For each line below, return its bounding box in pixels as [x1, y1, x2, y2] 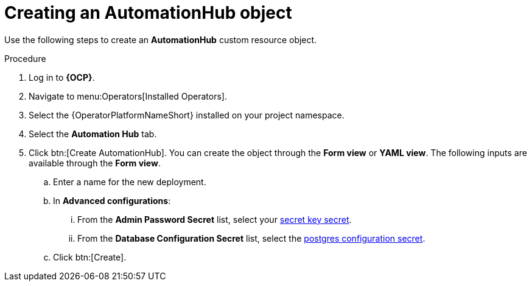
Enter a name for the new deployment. [53, 176, 206, 187]
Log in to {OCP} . [29, 72, 95, 83]
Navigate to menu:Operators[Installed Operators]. [29, 90, 228, 101]
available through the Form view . [29, 157, 161, 168]
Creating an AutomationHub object [4, 2, 292, 23]
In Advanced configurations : [53, 195, 171, 206]
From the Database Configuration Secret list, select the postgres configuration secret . [77, 233, 425, 243]
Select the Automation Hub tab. [29, 128, 157, 139]
